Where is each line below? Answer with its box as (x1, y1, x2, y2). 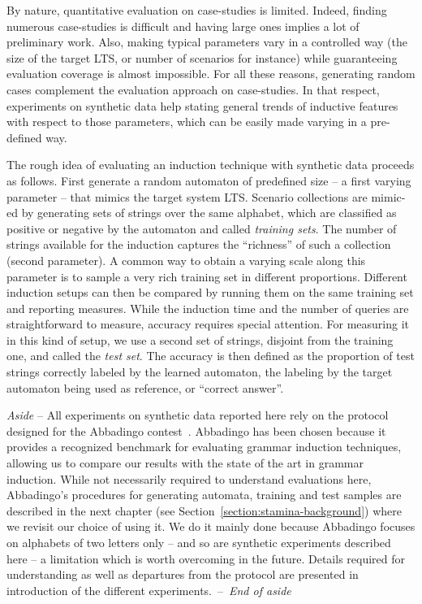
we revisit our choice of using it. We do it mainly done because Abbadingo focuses (6, 518, 416, 535)
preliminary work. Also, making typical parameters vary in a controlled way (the (6, 33, 407, 50)
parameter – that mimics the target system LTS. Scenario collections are (6, 188, 368, 205)
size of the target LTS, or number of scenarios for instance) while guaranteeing (6, 49, 398, 66)
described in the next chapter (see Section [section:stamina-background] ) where (6, 502, 402, 519)
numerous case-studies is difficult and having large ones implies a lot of (6, 17, 360, 34)
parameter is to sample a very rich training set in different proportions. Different (6, 267, 407, 285)
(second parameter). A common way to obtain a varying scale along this (6, 251, 366, 268)
